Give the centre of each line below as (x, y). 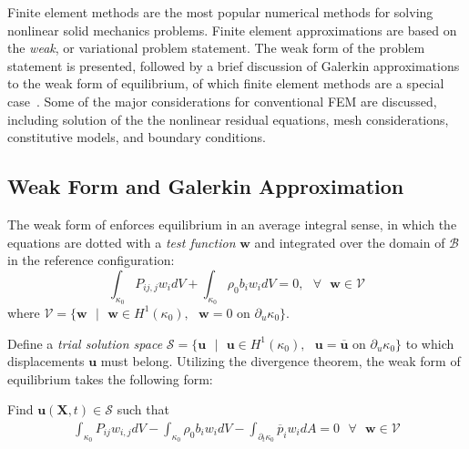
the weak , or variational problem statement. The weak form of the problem (216, 48)
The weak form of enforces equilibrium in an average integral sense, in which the (232, 224)
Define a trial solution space (85, 343)
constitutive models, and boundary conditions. (137, 137)
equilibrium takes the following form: (110, 378)
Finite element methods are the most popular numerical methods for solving (220, 12)
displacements (46, 361)
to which (430, 343)
